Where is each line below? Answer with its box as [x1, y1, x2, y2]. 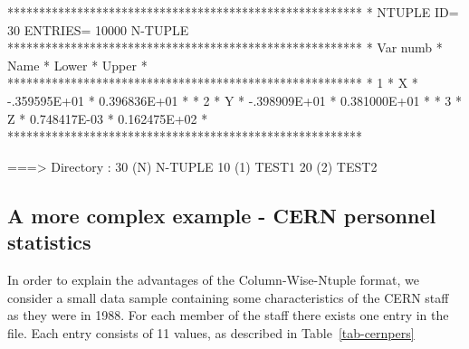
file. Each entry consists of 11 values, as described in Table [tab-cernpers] [7, 323, 415, 342]
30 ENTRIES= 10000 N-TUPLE [7, 20, 189, 39]
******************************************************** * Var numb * [7, 38, 443, 57]
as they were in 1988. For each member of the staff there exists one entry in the [7, 306, 449, 325]
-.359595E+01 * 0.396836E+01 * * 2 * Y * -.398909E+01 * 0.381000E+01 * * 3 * [7, 90, 463, 109]
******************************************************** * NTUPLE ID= [7, 3, 459, 21]
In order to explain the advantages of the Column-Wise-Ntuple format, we [7, 269, 419, 288]
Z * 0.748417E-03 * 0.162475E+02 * [7, 108, 208, 127]
